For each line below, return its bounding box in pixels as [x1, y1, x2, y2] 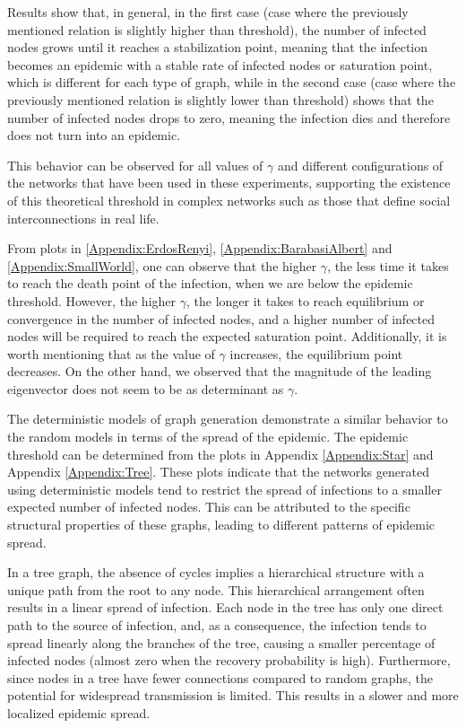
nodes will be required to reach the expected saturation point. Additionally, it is [7, 327, 447, 346]
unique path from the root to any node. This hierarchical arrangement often [7, 580, 425, 599]
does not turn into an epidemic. [7, 126, 181, 145]
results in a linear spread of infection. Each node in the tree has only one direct [7, 598, 444, 617]
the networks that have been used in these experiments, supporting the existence [7, 173, 451, 192]
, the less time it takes [327, 256, 449, 275]
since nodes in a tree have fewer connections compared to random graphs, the [7, 668, 433, 687]
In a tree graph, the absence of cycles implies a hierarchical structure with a [7, 563, 425, 582]
